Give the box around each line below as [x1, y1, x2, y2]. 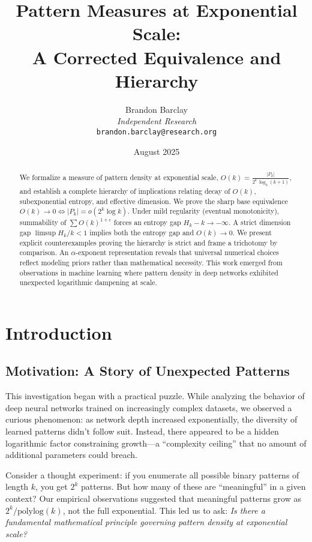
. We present [232, 227, 272, 237]
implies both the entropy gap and [89, 227, 194, 237]
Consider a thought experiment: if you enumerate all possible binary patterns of [5, 468, 299, 481]
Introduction [5, 320, 112, 345]
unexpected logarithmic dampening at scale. [19, 277, 157, 288]
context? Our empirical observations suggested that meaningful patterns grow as [5, 492, 301, 504]
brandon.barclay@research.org [96, 127, 217, 136]
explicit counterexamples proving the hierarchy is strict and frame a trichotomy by [19, 237, 278, 247]
